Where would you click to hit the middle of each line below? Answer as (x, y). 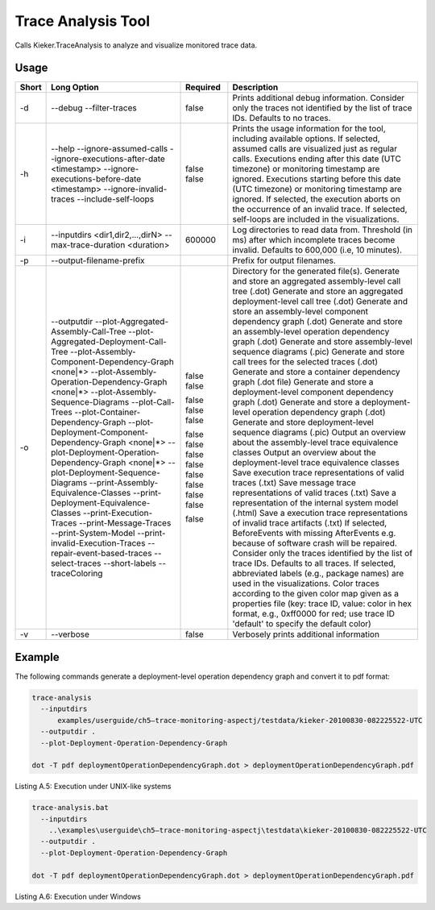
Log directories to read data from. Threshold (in (323, 230)
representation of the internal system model (315, 503)
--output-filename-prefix (98, 260)
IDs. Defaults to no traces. (282, 118)
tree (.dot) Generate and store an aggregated (318, 292)
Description (255, 87)
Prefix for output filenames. (284, 260)
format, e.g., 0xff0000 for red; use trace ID (313, 614)
